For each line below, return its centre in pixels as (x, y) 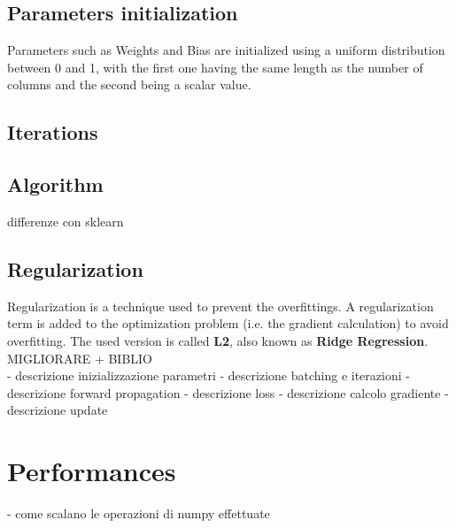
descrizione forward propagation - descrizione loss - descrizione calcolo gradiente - (228, 392)
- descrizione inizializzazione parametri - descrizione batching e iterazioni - (209, 375)
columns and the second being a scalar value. (129, 84)
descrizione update (58, 410)
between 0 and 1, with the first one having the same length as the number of (215, 67)
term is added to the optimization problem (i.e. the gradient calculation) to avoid (228, 323)
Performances (92, 471)
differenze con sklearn (66, 221)
